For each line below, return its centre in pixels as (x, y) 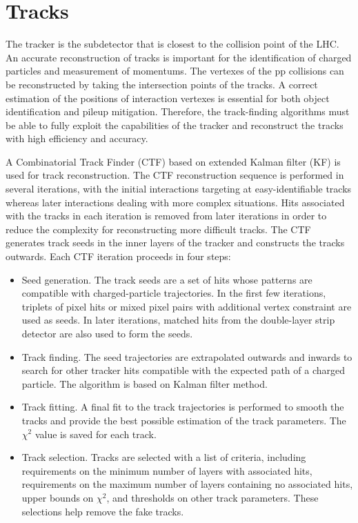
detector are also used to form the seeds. (107, 333)
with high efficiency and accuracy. (77, 138)
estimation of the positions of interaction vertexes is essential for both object (168, 98)
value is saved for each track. (96, 434)
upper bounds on (58, 497)
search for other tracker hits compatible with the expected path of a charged (183, 370)
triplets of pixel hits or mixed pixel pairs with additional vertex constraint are (187, 306)
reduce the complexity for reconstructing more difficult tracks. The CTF (158, 229)
